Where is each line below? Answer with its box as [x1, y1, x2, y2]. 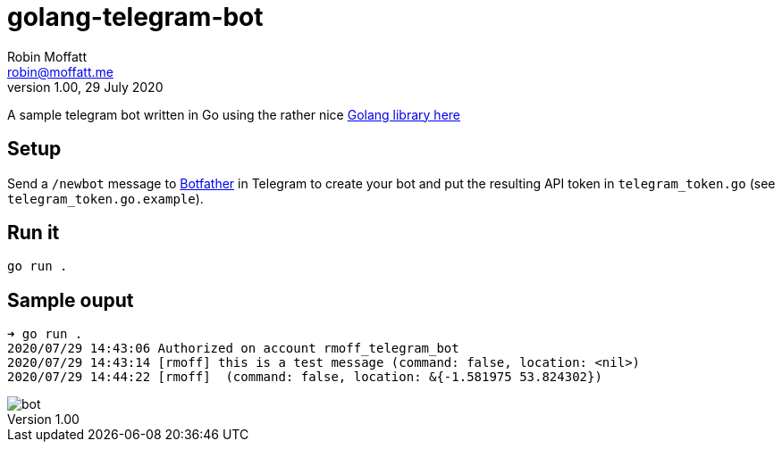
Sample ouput [7, 288, 134, 312]
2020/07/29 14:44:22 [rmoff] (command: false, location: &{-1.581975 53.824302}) [7, 370, 602, 385]
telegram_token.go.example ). [7, 190, 204, 206]
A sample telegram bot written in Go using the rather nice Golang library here [7, 106, 461, 122]
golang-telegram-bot [7, 2, 264, 32]
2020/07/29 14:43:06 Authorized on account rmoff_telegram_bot [7, 341, 459, 356]
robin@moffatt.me [7, 63, 114, 79]
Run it [7, 221, 60, 245]
